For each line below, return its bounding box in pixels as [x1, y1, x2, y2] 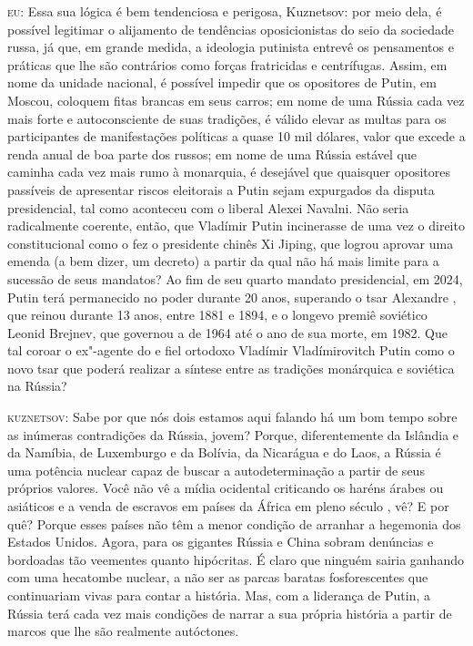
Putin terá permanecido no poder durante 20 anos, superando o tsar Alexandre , [7, 287, 457, 306]
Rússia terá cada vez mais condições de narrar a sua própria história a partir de [7, 603, 452, 622]
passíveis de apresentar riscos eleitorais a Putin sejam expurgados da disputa [7, 179, 435, 199]
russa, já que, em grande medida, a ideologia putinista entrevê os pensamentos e [7, 37, 454, 56]
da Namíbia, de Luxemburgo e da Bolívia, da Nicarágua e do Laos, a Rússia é [7, 443, 441, 462]
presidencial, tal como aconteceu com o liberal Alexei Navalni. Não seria [7, 198, 409, 217]
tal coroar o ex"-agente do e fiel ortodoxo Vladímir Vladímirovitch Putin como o [7, 341, 455, 360]
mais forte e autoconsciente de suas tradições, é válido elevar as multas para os [7, 108, 447, 128]
